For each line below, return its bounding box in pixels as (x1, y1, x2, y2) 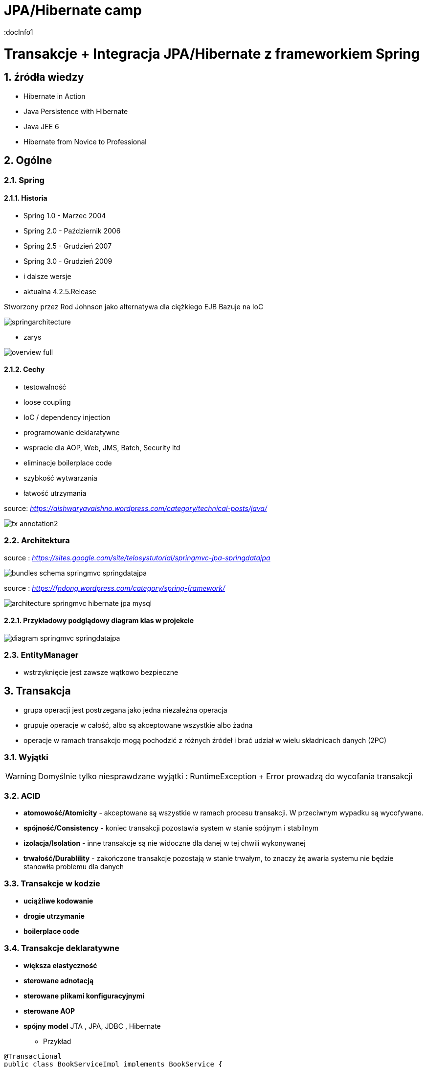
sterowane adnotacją (23, 976, 94, 985)
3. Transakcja (4, 685, 71, 697)
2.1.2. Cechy (4, 365, 45, 374)
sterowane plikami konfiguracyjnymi (23, 991, 145, 1000)
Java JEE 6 (23, 122, 59, 131)
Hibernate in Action (23, 92, 86, 100)
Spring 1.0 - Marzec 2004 (23, 211, 106, 220)
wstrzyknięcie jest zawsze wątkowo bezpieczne (23, 668, 179, 676)
